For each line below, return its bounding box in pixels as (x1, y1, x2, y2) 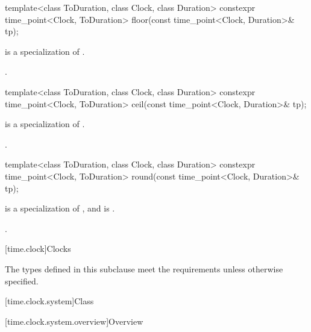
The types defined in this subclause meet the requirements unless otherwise (5, 262, 283, 275)
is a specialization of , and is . (5, 202, 115, 215)
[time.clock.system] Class (5, 295, 94, 307)
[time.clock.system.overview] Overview (5, 315, 143, 327)
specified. (5, 274, 39, 287)
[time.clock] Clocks (5, 242, 71, 255)
